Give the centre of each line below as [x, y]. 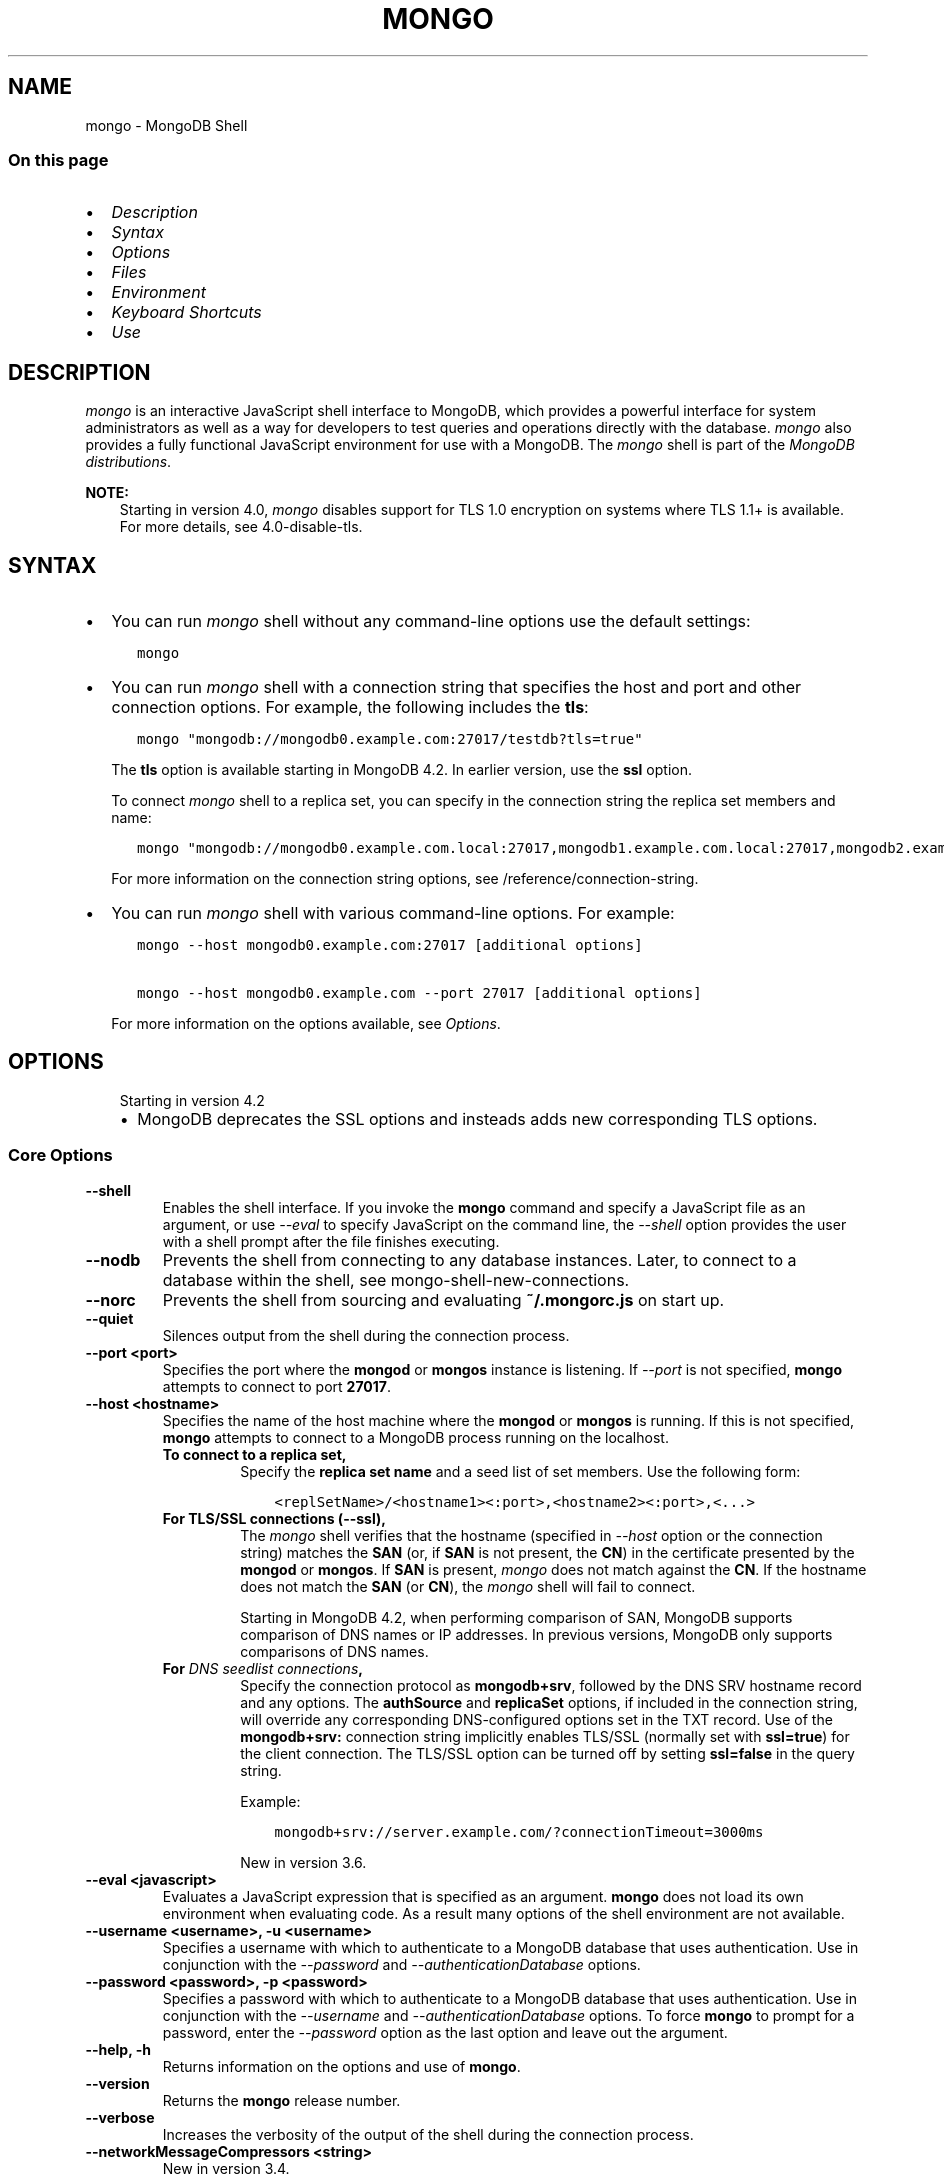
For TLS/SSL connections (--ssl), [274, 1518]
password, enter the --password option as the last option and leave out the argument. [445, 2032]
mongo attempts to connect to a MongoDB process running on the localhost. [415, 1437]
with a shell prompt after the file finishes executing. [331, 1241]
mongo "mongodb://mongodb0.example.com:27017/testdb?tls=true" [390, 739]
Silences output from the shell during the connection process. [366, 1335]
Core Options [60, 1155]
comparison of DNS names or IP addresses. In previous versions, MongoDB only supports [536, 1634]
